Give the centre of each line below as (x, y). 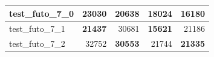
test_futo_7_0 (42, 13)
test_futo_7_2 (37, 43)
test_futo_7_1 (37, 28)
